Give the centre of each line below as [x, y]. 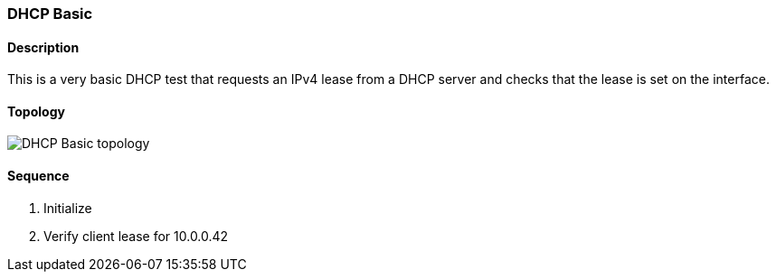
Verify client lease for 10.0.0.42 [136, 236]
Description [43, 47]
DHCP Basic [50, 14]
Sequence [38, 176]
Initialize [68, 208]
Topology [36, 111]
